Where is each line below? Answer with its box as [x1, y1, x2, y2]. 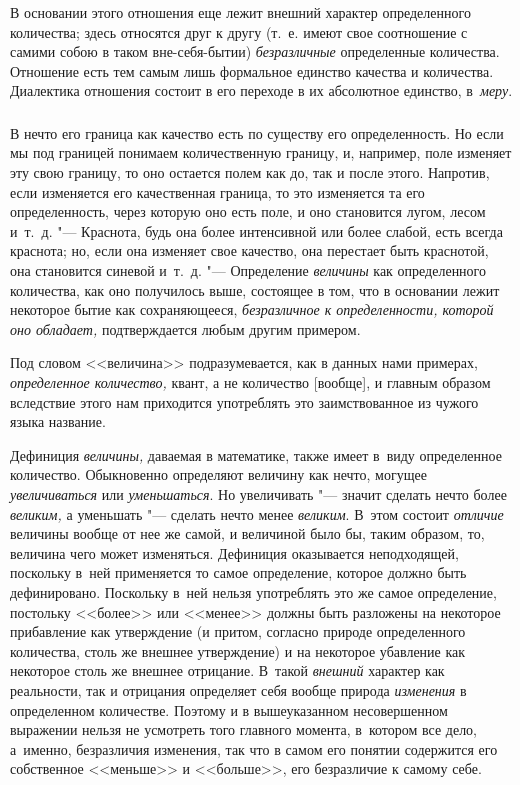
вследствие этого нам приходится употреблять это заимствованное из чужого [10, 391, 479, 412]
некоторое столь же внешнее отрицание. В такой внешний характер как [10, 660, 445, 681]
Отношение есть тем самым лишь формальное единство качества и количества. [10, 60, 494, 81]
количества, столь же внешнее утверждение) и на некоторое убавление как [10, 640, 466, 661]
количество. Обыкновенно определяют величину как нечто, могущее [10, 464, 427, 485]
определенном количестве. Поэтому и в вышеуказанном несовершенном [10, 699, 448, 720]
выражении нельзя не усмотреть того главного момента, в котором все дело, [10, 719, 478, 740]
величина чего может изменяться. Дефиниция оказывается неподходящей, [10, 542, 459, 563]
